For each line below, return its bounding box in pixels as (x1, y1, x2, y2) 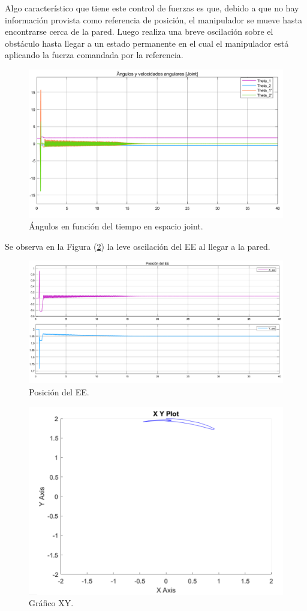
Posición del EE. (29, 385, 89, 398)
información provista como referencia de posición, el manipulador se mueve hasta (5, 13, 302, 26)
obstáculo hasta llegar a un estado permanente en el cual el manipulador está (5, 37, 289, 49)
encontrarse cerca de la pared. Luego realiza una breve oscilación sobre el (5, 25, 273, 38)
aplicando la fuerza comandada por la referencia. (5, 49, 183, 61)
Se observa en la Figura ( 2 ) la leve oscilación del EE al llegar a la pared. (5, 240, 270, 252)
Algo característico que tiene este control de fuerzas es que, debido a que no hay (5, 2, 299, 14)
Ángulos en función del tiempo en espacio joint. (29, 220, 203, 232)
